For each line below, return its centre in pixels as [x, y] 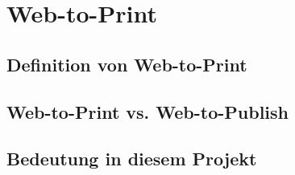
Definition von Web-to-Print [127, 64]
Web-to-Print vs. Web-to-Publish [148, 111]
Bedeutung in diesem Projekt [132, 159]
